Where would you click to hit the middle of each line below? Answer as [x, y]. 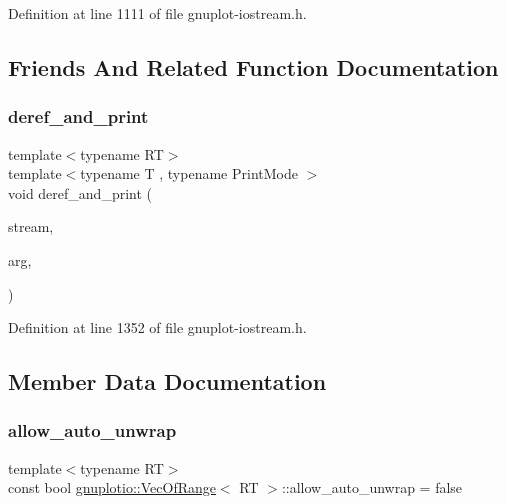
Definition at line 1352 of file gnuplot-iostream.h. [157, 327]
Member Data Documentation [167, 381]
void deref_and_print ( [80, 192]
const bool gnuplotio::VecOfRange [112, 487]
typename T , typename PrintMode [189, 173]
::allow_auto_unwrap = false [372, 487]
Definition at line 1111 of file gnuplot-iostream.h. [157, 13]
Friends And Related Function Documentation [253, 66]
